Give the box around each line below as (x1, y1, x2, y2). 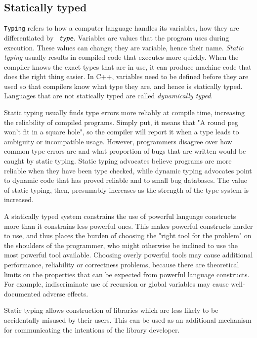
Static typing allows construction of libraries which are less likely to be (4, 305, 218, 315)
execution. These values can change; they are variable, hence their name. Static (4, 42, 244, 52)
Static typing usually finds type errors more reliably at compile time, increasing (4, 107, 245, 118)
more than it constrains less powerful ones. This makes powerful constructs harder (4, 220, 253, 231)
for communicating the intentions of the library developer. (4, 324, 180, 335)
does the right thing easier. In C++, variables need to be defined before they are (4, 71, 249, 82)
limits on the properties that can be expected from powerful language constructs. (4, 269, 250, 279)
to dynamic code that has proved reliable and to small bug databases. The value (4, 175, 247, 185)
